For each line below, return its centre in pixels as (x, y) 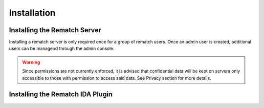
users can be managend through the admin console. (62, 48)
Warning (31, 62)
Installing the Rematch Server (55, 30)
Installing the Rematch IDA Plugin (61, 95)
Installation (32, 13)
